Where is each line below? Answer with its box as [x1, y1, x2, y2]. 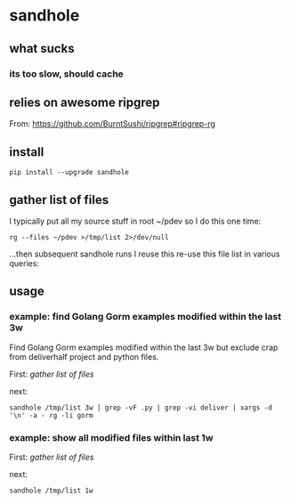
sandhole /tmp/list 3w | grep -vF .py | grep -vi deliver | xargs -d [9, 402, 273, 412]
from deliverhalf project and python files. [9, 351, 159, 362]
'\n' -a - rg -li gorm [9, 411, 93, 419]
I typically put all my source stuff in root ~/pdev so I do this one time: [9, 215, 262, 226]
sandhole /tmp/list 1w [9, 486, 93, 495]
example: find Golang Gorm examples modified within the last [9, 311, 282, 323]
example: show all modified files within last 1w [9, 431, 214, 443]
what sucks [9, 41, 75, 56]
